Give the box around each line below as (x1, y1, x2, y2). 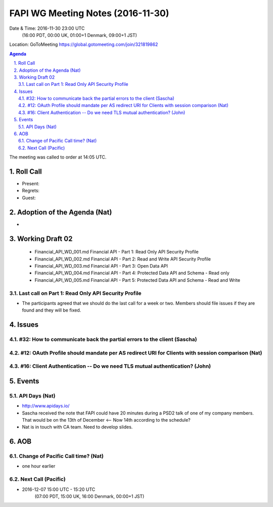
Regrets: (22, 187, 40, 194)
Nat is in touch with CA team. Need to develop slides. (22, 424, 133, 430)
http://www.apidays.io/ (22, 403, 70, 409)
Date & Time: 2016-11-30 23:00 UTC (9, 25, 85, 31)
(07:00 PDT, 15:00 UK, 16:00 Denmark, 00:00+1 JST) (34, 493, 145, 499)
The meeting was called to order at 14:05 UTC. (9, 154, 107, 160)
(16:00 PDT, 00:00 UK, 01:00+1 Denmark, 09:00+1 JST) (22, 32, 138, 38)
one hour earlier (22, 463, 56, 469)
